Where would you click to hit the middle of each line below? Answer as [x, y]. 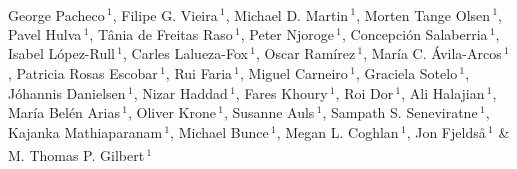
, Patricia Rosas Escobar [83, 73]
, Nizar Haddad [180, 92]
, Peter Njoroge [287, 33]
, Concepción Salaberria [414, 33]
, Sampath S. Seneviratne [400, 112]
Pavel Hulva [45, 33]
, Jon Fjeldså [446, 131]
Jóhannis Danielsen [67, 92]
